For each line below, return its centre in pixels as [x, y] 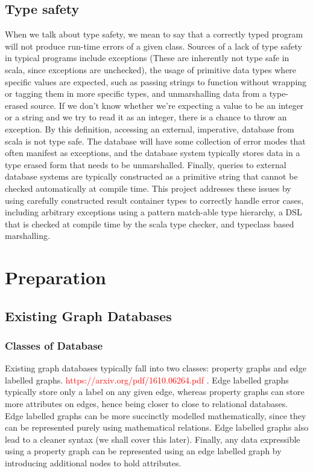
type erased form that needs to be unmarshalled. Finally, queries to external [146, 164]
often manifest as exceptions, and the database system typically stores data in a [153, 153]
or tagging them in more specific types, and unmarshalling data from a [136, 93]
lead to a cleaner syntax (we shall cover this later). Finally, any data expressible [153, 439]
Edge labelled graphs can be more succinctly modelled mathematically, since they [156, 415]
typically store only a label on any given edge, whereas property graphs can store [155, 392]
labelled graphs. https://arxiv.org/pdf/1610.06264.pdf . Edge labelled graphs [147, 380]
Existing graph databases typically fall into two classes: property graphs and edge [156, 368]
